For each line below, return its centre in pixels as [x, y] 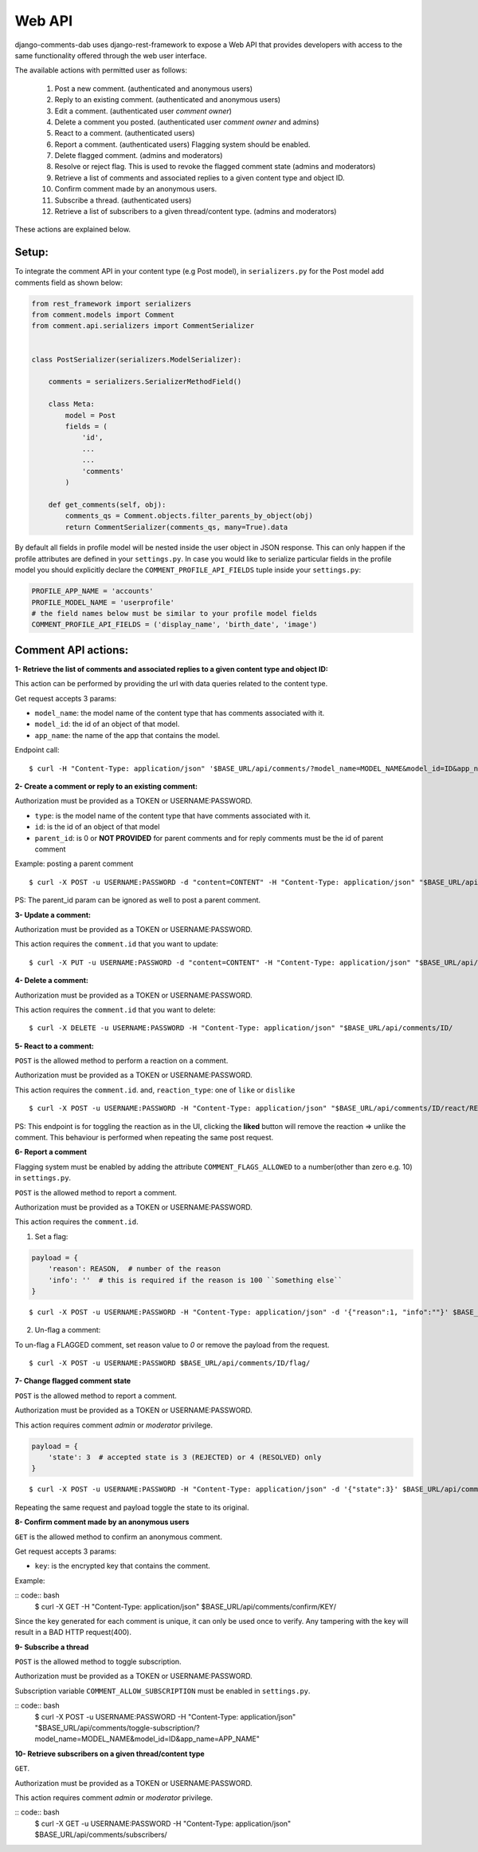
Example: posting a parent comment [74, 864]
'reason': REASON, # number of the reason [134, 1269]
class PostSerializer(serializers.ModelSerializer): [137, 359]
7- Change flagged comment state [73, 1381]
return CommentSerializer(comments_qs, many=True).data [176, 527]
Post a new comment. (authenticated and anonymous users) [154, 89]
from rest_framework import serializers [111, 304]
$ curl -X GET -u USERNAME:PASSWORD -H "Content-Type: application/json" [163, 1823]
